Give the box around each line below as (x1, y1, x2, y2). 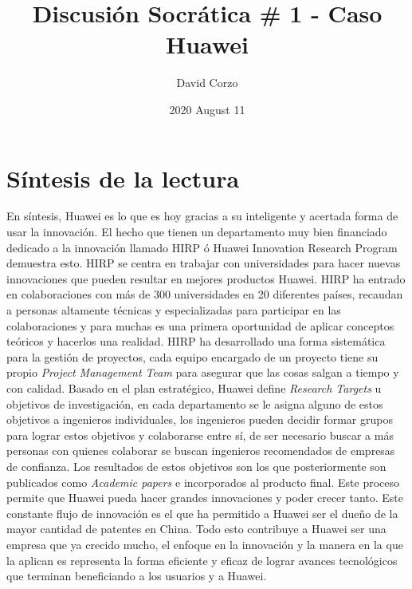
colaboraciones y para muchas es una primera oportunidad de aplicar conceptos (6, 317, 394, 334)
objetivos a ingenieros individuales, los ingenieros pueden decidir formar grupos (6, 411, 393, 428)
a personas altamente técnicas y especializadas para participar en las (6, 302, 341, 318)
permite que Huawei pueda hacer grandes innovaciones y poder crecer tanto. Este (6, 489, 404, 506)
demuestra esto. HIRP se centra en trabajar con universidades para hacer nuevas (6, 255, 401, 271)
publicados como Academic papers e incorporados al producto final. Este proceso (6, 473, 399, 490)
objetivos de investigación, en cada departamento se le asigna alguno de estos (6, 395, 383, 412)
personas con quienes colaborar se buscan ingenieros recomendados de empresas (6, 442, 395, 459)
